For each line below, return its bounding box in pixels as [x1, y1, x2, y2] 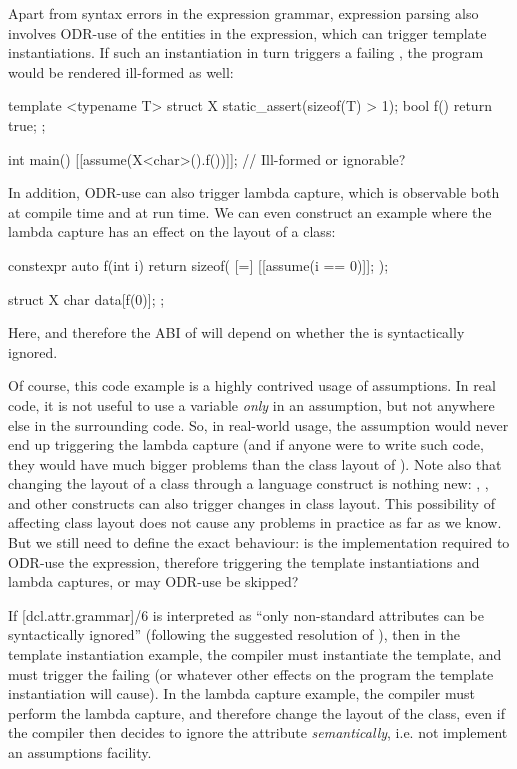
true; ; [8, 114, 46, 135]
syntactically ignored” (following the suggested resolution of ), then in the [8, 624, 460, 645]
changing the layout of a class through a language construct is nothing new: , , [8, 473, 489, 494]
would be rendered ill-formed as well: [8, 61, 234, 82]
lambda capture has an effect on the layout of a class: [8, 221, 336, 242]
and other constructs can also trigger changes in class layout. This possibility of [8, 492, 495, 513]
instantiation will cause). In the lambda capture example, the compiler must [8, 683, 475, 704]
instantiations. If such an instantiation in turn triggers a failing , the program [8, 42, 484, 63]
